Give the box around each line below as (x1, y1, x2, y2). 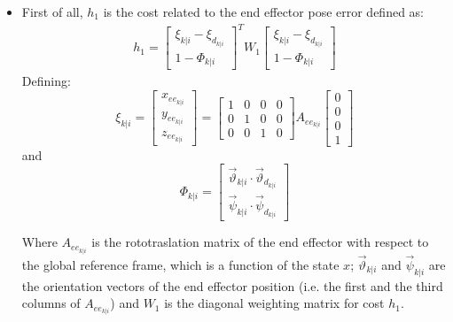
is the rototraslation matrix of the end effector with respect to (91, 233, 429, 251)
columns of (21, 294, 81, 312)
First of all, (21, 3, 83, 20)
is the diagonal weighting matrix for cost (164, 294, 385, 312)
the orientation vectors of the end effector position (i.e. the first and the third (21, 276, 443, 295)
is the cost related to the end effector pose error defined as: (103, 3, 425, 20)
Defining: (21, 72, 71, 90)
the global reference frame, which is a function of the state (21, 255, 340, 273)
